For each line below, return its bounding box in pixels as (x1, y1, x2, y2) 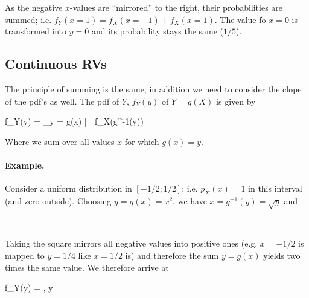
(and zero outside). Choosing (5, 194, 112, 207)
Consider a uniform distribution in (5, 182, 132, 195)
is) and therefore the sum (125, 248, 219, 261)
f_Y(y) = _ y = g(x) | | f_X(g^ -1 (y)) (5, 115, 144, 128)
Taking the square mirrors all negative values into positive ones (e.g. (5, 237, 258, 250)
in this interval (248, 182, 302, 195)
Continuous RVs (5, 54, 107, 73)
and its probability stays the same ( (91, 25, 224, 37)
